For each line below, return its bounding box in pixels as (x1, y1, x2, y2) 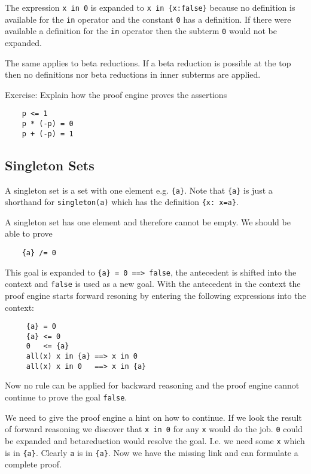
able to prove (5, 227, 53, 240)
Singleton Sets (5, 155, 94, 174)
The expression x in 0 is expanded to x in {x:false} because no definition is (5, 1, 295, 13)
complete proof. (5, 458, 62, 470)
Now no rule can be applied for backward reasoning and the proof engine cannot (5, 379, 300, 392)
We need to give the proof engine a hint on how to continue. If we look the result (5, 411, 302, 423)
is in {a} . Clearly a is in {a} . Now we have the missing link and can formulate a (5, 446, 298, 458)
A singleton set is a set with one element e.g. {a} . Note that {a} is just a (5, 184, 273, 196)
